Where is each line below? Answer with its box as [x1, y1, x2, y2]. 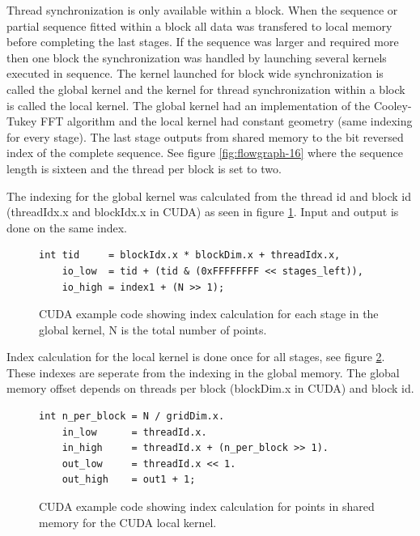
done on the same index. [6, 219, 128, 236]
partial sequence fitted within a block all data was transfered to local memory [6, 17, 392, 34]
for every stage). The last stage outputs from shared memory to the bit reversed [6, 128, 404, 145]
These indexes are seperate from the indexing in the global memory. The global [6, 364, 400, 381]
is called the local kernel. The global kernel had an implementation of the [6, 96, 371, 113]
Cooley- [373, 96, 412, 113]
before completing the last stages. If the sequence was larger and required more [6, 33, 399, 50]
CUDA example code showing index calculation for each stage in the [39, 305, 379, 322]
